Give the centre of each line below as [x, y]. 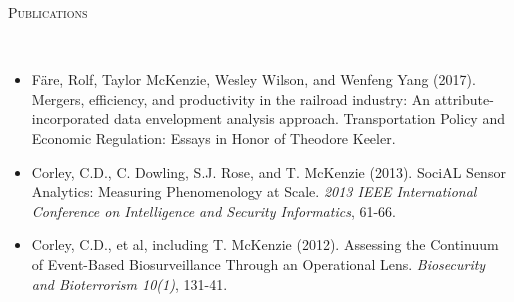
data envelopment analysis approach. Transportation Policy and [309, 118]
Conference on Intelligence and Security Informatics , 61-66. [213, 210]
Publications [48, 12]
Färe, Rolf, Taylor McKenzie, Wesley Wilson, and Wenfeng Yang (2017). [253, 79]
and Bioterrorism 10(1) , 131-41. [129, 283]
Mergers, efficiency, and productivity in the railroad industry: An [231, 98]
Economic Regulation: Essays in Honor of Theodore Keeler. [213, 137]
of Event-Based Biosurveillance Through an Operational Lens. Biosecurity [258, 263]
